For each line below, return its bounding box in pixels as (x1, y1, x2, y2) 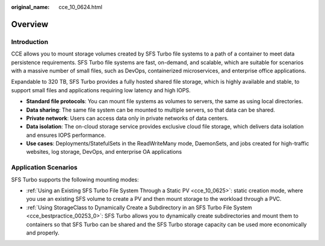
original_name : (11, 4, 50, 10)
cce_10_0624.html (58, 4, 102, 10)
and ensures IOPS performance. (26, 131, 107, 139)
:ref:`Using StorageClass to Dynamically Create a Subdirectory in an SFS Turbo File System (26, 204, 252, 211)
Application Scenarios (11, 163, 78, 172)
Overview (11, 19, 49, 30)
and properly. (26, 229, 60, 236)
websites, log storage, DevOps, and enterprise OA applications (26, 148, 182, 156)
